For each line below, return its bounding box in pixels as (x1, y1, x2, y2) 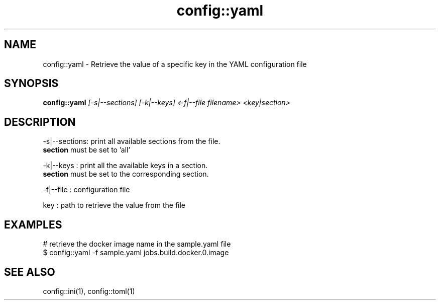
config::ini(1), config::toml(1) (43, 286, 135, 295)
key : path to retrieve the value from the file (43, 201, 186, 210)
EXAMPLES (4, 218, 62, 231)
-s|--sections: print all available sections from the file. (43, 137, 221, 146)
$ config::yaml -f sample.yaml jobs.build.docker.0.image (43, 248, 229, 257)
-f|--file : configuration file (43, 185, 130, 194)
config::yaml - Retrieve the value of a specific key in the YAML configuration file (43, 59, 307, 68)
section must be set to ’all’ (43, 145, 131, 155)
